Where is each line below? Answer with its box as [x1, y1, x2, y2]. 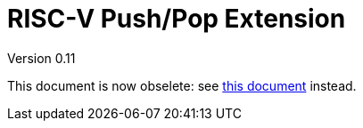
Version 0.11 [7, 50, 76, 66]
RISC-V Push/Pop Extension [7, 4, 346, 34]
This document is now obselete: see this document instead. [7, 77, 357, 93]
